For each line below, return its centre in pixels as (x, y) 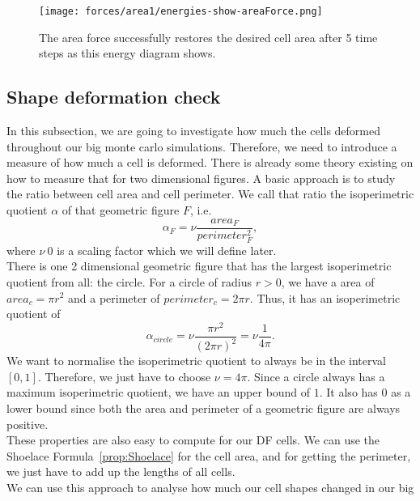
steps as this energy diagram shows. (127, 53)
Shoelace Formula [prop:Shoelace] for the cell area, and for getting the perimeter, (209, 455)
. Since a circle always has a (316, 376)
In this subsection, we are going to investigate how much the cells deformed (194, 131)
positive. (28, 424)
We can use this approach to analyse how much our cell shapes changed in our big (210, 487)
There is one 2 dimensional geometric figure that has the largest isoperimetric (199, 266)
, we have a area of (328, 281)
